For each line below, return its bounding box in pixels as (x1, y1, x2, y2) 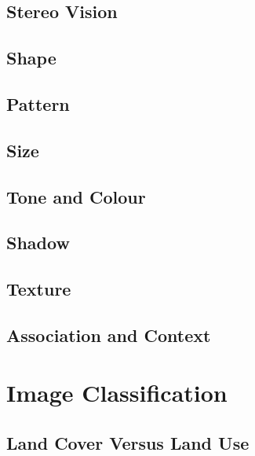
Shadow (6, 230, 70, 255)
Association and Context (6, 322, 211, 347)
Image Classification (6, 377, 228, 409)
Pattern (6, 91, 70, 116)
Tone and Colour (6, 184, 146, 208)
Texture (6, 277, 71, 301)
